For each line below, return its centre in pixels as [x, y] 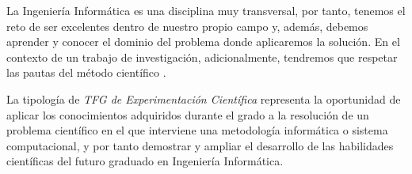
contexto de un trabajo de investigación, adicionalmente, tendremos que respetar [202, 57]
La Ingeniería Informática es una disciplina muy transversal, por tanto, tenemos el [206, 10]
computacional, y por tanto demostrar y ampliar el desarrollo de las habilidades [200, 145]
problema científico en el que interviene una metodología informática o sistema [197, 130]
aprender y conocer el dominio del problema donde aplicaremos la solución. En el [203, 42]
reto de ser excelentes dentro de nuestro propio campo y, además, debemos [187, 26]
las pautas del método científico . [86, 72]
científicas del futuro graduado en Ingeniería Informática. [145, 161]
